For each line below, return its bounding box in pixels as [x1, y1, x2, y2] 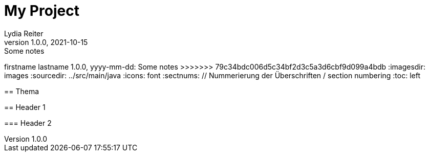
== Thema [4, 86, 39, 96]
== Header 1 [4, 102, 46, 112]
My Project [4, 2, 79, 19]
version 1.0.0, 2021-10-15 [4, 37, 88, 47]
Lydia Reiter [4, 29, 44, 38]
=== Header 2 [4, 118, 52, 127]
